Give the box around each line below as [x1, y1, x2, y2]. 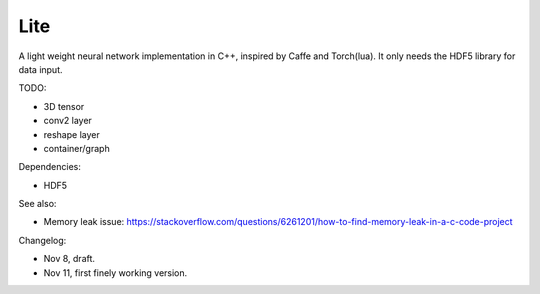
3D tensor [43, 100, 85, 112]
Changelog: [18, 234, 67, 246]
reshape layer [43, 128, 100, 140]
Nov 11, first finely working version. [43, 266, 188, 279]
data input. [18, 63, 64, 75]
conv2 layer [43, 115, 92, 127]
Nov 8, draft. [43, 253, 95, 265]
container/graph [43, 142, 110, 154]
